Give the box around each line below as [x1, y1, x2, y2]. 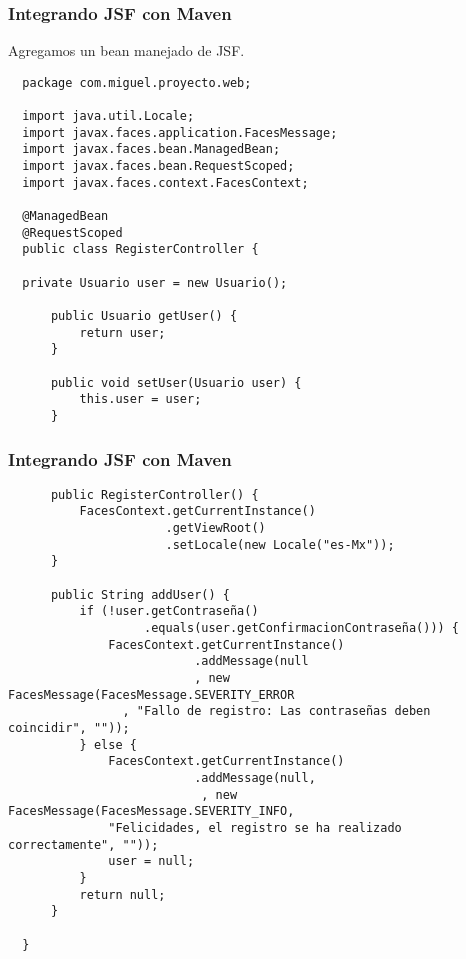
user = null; [108, 854, 195, 869]
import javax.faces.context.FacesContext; [22, 175, 309, 190]
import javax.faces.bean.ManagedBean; [22, 142, 281, 157]
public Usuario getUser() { [50, 309, 238, 323]
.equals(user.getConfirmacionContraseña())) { [144, 621, 460, 636]
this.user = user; [79, 392, 202, 407]
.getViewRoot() [165, 521, 266, 536]
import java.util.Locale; [22, 109, 195, 124]
